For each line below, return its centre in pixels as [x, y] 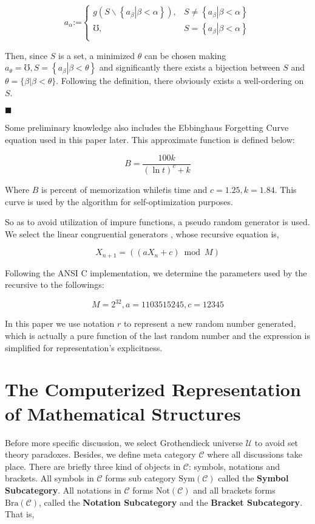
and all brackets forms [234, 490]
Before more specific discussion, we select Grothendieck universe [124, 442]
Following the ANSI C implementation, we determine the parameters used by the [156, 272]
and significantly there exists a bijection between [190, 67]
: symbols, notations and [234, 466]
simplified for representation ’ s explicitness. [84, 347]
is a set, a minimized [97, 55]
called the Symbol [253, 478]
